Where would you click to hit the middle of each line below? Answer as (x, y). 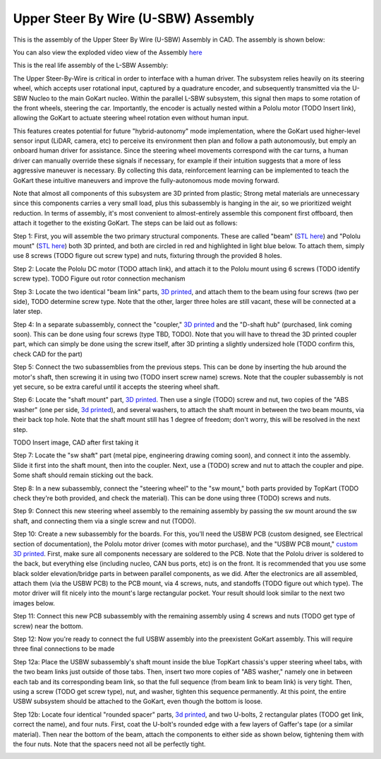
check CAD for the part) (48, 354)
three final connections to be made (64, 649)
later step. (28, 312)
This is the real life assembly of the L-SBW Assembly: (91, 65)
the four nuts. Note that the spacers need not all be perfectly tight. (109, 744)
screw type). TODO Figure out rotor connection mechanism (99, 278)
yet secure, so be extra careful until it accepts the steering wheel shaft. (116, 387)
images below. (34, 603)
